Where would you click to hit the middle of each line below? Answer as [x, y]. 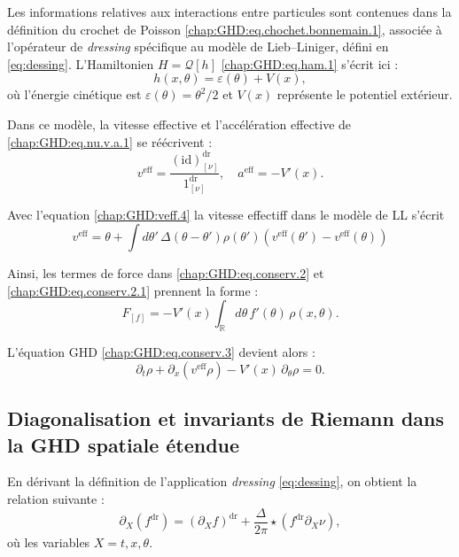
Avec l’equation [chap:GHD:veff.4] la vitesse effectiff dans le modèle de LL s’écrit [226, 214]
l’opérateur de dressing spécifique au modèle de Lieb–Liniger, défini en [198, 46]
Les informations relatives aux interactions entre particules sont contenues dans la [229, 12]
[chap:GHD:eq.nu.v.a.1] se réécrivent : [110, 141]
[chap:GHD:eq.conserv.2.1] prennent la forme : [133, 290]
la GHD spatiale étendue [124, 444]
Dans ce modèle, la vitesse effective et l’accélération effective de [179, 124]
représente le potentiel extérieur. [365, 94]
